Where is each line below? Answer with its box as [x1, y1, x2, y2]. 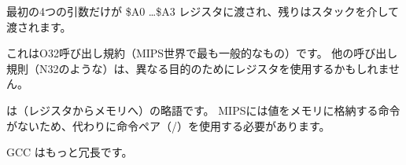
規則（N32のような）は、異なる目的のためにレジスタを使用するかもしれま [6, 60, 389, 76]
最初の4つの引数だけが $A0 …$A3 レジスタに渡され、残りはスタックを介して [6, 3, 400, 19]
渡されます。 [6, 18, 72, 35]
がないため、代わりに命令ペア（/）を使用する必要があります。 [6, 117, 330, 134]
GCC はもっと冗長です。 [6, 144, 133, 160]
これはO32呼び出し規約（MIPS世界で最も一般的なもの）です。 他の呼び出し [6, 45, 398, 61]
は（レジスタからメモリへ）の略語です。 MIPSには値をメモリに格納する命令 [6, 101, 400, 118]
